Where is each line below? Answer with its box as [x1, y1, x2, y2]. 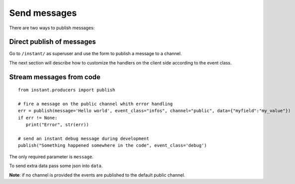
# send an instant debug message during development [18, 135, 149, 141]
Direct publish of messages [9, 38, 97, 46]
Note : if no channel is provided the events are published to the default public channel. [9, 172, 186, 178]
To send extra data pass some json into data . [9, 163, 103, 169]
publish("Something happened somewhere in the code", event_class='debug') [18, 143, 207, 148]
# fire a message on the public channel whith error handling [18, 101, 173, 107]
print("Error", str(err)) [25, 122, 89, 127]
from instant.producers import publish [18, 87, 115, 93]
